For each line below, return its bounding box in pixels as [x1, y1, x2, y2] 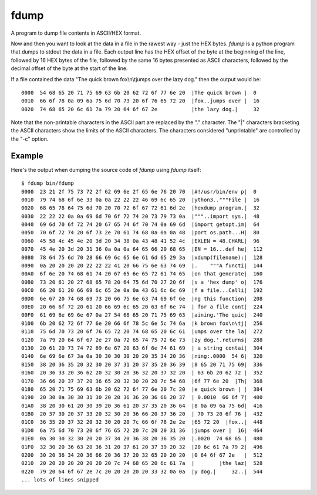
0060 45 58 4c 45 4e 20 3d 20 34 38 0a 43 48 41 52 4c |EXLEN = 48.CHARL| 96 [21, 237, 260, 244]
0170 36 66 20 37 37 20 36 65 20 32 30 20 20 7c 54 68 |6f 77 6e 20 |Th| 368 [21, 377, 263, 384]
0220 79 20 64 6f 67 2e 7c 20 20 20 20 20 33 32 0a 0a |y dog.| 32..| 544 [21, 468, 263, 475]
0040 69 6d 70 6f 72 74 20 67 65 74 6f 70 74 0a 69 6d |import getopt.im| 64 [21, 221, 260, 228]
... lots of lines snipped [21, 477, 99, 483]
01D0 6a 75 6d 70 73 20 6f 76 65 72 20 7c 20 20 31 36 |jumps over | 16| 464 [21, 427, 263, 434]
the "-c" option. [11, 135, 49, 142]
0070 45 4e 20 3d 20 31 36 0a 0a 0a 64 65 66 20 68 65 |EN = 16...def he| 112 [21, 246, 263, 253]
